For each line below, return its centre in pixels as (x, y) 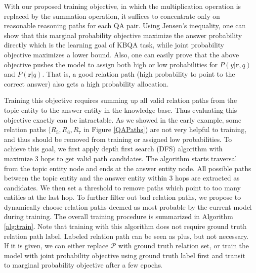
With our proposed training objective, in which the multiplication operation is (123, 6)
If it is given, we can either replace (56, 246)
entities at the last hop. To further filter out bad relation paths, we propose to (123, 197)
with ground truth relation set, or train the (184, 246)
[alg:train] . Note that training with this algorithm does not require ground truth (125, 226)
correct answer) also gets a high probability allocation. (86, 83)
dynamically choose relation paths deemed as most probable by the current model (128, 206)
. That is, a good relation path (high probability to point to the (139, 74)
